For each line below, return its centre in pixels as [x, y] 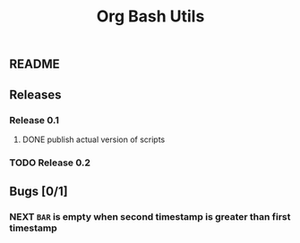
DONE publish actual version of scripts [94, 139]
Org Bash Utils [150, 17]
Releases [35, 94]
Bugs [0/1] [39, 192]
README [34, 64]
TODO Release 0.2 [50, 163]
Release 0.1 [34, 120]
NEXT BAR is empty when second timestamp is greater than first [150, 217]
